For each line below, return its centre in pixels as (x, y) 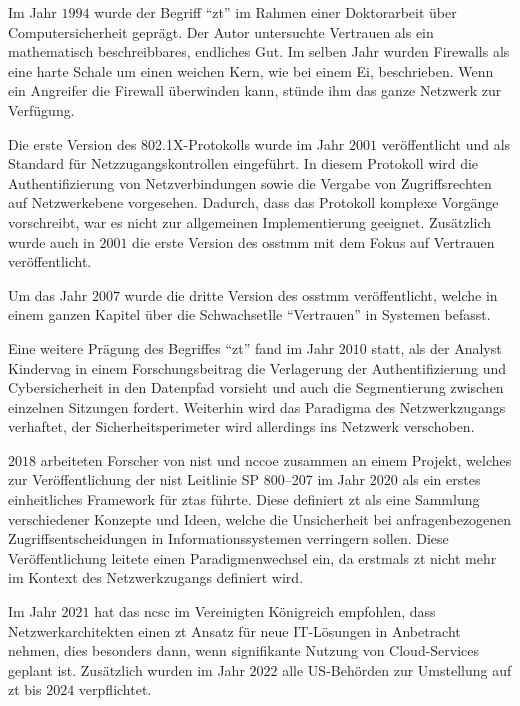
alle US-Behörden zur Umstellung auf (397, 669)
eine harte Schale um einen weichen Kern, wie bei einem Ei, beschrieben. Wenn (251, 70)
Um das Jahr (48, 294)
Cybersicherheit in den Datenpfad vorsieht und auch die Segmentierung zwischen (256, 387)
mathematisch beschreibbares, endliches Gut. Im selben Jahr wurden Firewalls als (259, 51)
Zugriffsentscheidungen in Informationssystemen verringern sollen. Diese (228, 538)
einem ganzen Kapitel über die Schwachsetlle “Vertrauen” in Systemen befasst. (249, 314)
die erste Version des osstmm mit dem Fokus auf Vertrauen (313, 241)
